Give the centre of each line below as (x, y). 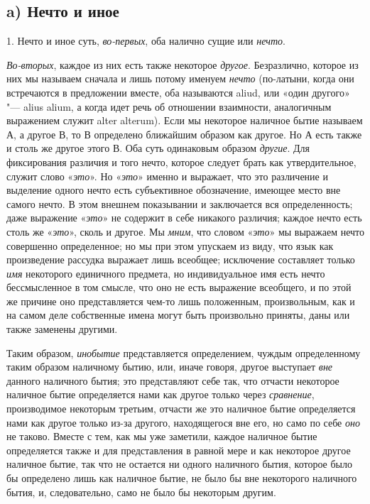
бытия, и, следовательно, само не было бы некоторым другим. (141, 492)
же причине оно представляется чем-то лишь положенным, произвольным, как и (181, 301)
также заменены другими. (62, 329)
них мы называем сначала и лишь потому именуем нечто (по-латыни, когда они (180, 78)
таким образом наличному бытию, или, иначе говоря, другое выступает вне (170, 367)
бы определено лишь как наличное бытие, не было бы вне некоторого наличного (182, 478)
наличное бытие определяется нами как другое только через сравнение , (160, 394)
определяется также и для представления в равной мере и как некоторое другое (179, 450)
